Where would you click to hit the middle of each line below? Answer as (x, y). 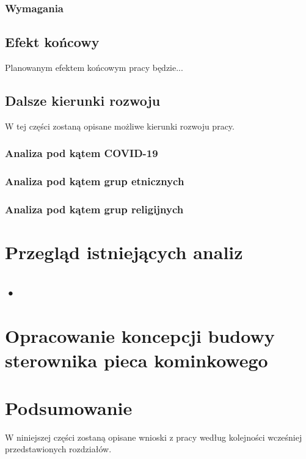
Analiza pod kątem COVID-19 (82, 153)
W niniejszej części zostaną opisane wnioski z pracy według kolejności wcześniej (154, 437)
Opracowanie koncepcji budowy (140, 336)
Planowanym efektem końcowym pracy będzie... (94, 68)
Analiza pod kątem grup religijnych (94, 209)
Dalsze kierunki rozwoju (83, 101)
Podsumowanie (69, 407)
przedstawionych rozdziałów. (58, 449)
